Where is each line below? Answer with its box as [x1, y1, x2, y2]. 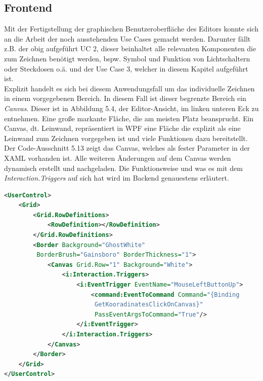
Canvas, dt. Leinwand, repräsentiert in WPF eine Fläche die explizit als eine [4, 123, 241, 133]
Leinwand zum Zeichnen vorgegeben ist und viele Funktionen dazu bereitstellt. [4, 132, 248, 143]
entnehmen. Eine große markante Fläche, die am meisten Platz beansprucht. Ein [4, 113, 254, 123]
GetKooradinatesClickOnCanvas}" [94, 301, 203, 308]
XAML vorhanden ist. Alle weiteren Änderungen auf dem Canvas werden [4, 152, 231, 163]
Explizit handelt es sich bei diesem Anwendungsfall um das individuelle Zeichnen [4, 83, 255, 93]
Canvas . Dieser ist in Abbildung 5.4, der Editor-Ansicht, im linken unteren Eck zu [4, 102, 259, 113]
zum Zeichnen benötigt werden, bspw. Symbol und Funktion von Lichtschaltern [4, 53, 250, 63]
